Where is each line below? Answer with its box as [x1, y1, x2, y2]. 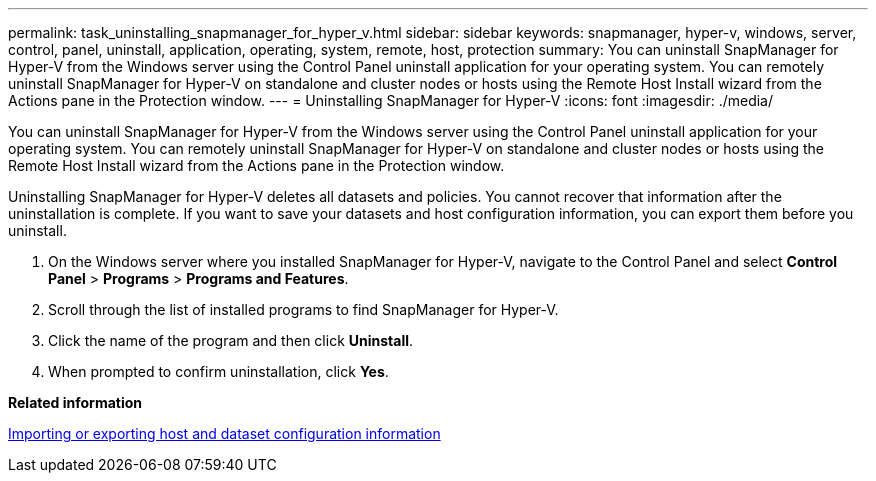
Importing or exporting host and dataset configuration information [8, 425, 441, 442]
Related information [8, 394, 143, 411]
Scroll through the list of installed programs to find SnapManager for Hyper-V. [48, 301, 559, 318]
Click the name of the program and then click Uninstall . [48, 332, 414, 349]
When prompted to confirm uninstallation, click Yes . [48, 363, 389, 380]
